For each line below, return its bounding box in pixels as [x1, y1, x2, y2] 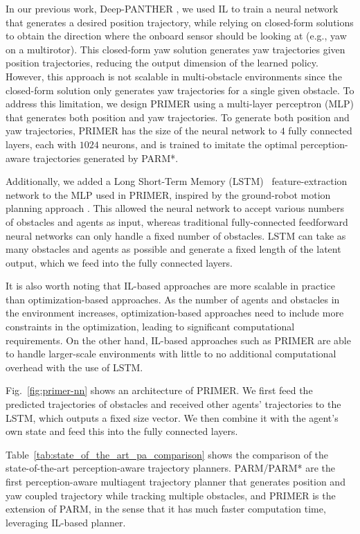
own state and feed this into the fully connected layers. [6, 424, 238, 438]
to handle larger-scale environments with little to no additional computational [6, 346, 336, 361]
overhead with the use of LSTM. [6, 359, 143, 374]
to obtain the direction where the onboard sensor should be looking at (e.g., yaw [6, 28, 347, 43]
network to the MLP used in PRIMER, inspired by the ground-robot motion [6, 187, 331, 202]
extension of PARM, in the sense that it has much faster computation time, [6, 501, 326, 516]
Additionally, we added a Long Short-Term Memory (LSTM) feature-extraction [6, 174, 348, 188]
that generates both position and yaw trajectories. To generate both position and [6, 109, 350, 124]
